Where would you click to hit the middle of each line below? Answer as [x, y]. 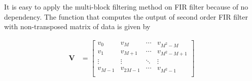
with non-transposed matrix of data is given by [77, 26]
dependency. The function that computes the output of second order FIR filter [126, 16]
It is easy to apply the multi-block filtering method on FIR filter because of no [126, 7]
